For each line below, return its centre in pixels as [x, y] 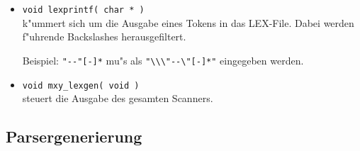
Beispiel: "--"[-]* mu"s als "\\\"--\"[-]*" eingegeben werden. [163, 60]
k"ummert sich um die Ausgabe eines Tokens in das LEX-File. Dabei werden [188, 22]
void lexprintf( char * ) [83, 10]
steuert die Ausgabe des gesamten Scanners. [118, 98]
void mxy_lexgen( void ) [81, 85]
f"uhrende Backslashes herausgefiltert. [104, 37]
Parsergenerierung [74, 136]
